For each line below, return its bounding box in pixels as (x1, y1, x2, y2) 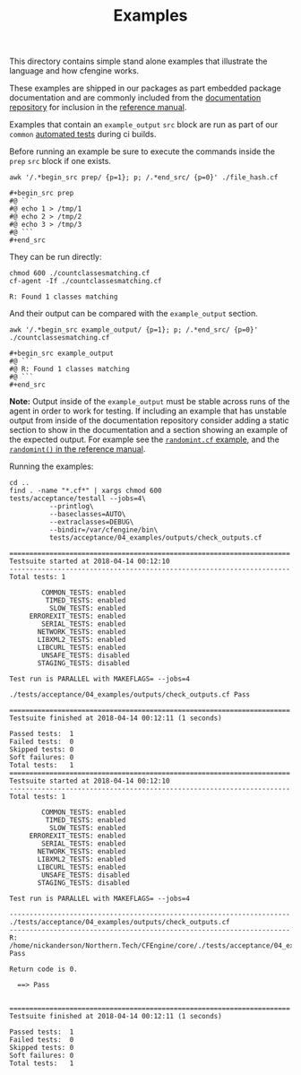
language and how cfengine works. (9, 65, 140, 76)
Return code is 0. (9, 965, 78, 974)
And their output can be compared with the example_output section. (9, 308, 258, 319)
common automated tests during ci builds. (9, 129, 157, 140)
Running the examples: (9, 461, 94, 472)
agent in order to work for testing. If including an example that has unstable (9, 405, 288, 417)
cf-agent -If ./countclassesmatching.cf (9, 277, 163, 286)
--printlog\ (48, 502, 94, 511)
